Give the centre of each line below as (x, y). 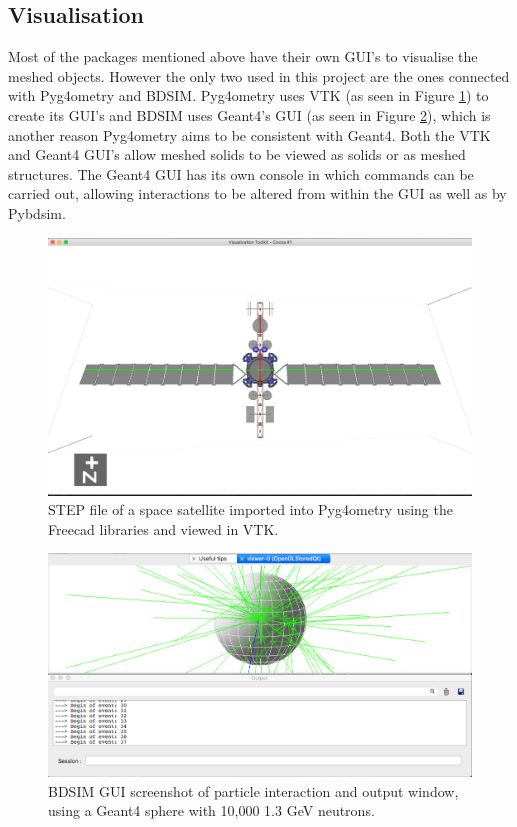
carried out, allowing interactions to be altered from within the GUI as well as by (257, 193)
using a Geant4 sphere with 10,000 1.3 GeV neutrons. (211, 810)
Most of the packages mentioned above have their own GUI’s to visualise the (243, 56)
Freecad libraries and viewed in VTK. (163, 528)
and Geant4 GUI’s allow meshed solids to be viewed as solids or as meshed (237, 154)
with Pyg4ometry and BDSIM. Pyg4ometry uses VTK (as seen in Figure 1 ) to (248, 95)
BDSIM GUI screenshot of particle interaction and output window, (253, 790)
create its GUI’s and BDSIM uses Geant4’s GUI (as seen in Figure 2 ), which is (249, 114)
